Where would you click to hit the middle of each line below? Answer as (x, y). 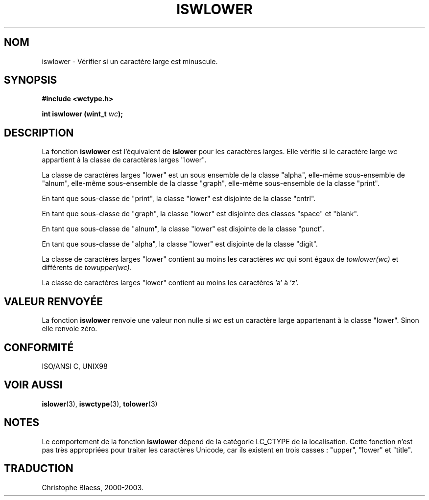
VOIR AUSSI (33, 385)
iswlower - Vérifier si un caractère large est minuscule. (130, 61)
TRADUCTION (39, 469)
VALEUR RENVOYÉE (53, 301)
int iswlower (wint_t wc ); (82, 114)
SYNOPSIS (31, 80)
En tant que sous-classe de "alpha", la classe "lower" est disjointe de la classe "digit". (180, 244)
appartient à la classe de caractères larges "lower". (124, 160)
